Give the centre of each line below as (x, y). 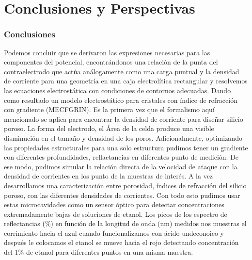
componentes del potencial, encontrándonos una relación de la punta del (111, 62)
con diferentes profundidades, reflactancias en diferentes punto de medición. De (121, 157)
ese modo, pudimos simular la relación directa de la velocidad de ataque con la (121, 166)
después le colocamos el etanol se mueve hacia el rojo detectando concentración (121, 242)
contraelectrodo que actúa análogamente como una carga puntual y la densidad (122, 71)
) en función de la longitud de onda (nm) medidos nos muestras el (149, 223)
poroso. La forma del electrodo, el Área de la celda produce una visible (109, 128)
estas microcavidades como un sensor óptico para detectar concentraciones (114, 204)
